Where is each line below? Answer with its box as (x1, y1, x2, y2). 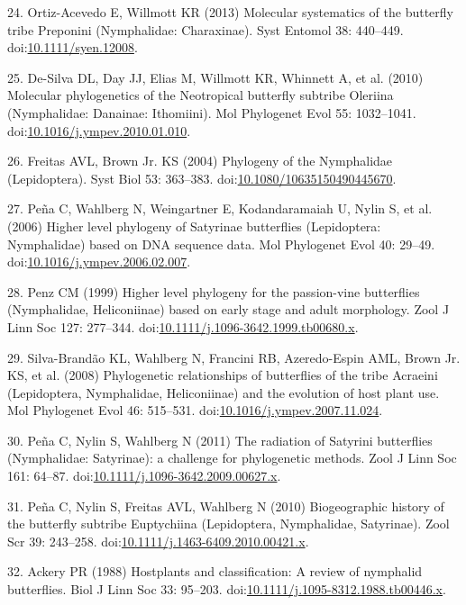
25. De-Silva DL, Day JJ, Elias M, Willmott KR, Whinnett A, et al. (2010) (7, 68, 424, 86)
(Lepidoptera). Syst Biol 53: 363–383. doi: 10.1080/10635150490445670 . (7, 168, 397, 187)
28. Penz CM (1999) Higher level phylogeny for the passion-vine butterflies (7, 282, 420, 301)
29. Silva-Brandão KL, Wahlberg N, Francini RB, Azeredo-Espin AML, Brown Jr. (7, 348, 461, 366)
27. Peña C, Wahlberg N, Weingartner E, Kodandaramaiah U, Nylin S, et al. (7, 199, 433, 218)
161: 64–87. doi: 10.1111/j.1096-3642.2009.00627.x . (7, 466, 281, 485)
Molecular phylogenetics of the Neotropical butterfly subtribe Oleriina (7, 86, 394, 104)
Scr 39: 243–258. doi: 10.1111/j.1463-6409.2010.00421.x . (7, 531, 309, 550)
